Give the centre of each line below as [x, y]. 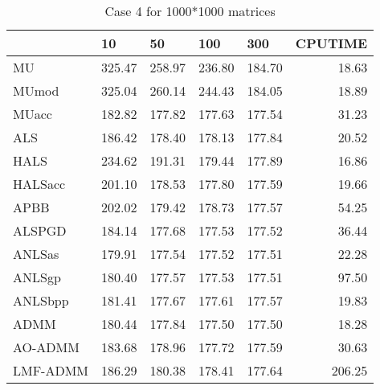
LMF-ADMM [51, 370]
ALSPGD [40, 230]
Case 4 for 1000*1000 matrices [190, 11]
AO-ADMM [46, 347]
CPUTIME [331, 43]
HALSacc [39, 184]
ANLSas [36, 254]
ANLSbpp [41, 300]
